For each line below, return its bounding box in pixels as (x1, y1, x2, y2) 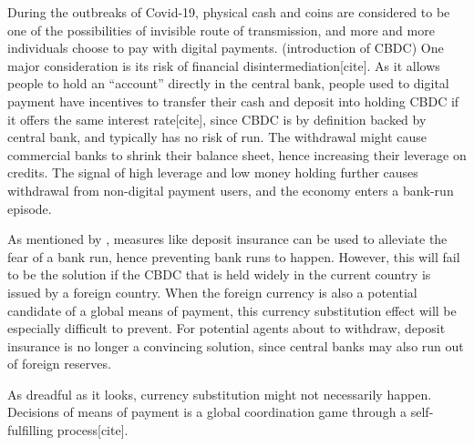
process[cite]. (57, 421, 129, 440)
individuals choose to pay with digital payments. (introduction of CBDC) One (7, 38, 444, 57)
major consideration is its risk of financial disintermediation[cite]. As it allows (7, 56, 440, 75)
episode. (7, 198, 52, 218)
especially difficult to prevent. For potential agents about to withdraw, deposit (7, 319, 446, 338)
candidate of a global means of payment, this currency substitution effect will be (7, 300, 457, 319)
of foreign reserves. (7, 354, 111, 373)
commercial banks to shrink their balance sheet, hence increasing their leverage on (7, 145, 467, 164)
